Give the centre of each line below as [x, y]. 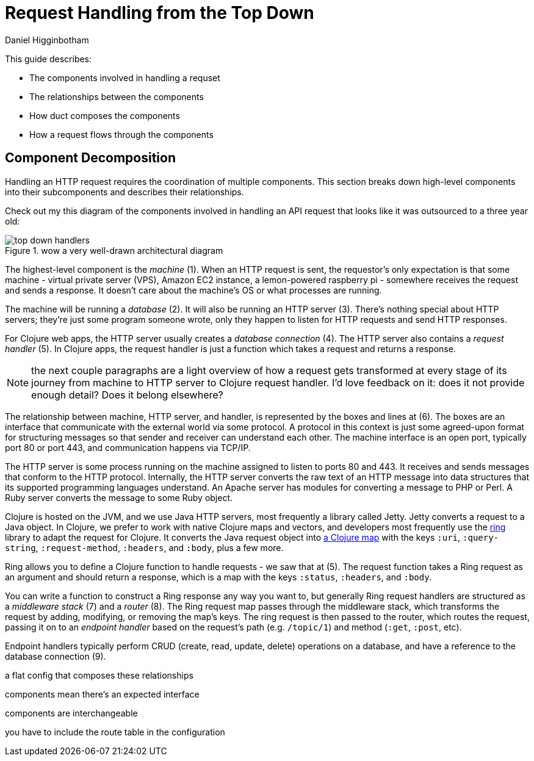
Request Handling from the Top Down [160, 13]
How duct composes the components [105, 115]
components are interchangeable [71, 713]
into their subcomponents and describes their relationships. [124, 192]
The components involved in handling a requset [125, 78]
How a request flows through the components [121, 134]
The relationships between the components [117, 96]
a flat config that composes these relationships [99, 675]
